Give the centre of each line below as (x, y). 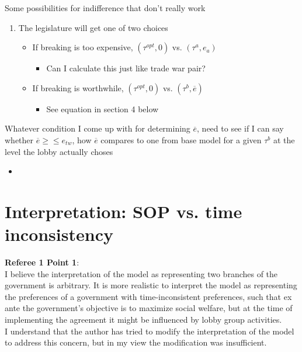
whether (19, 139)
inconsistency (59, 234)
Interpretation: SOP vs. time (124, 211)
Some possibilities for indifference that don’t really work (105, 8)
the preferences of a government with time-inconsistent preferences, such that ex (148, 296)
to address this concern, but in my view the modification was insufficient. (136, 342)
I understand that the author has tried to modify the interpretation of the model (150, 331)
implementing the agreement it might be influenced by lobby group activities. (143, 320)
